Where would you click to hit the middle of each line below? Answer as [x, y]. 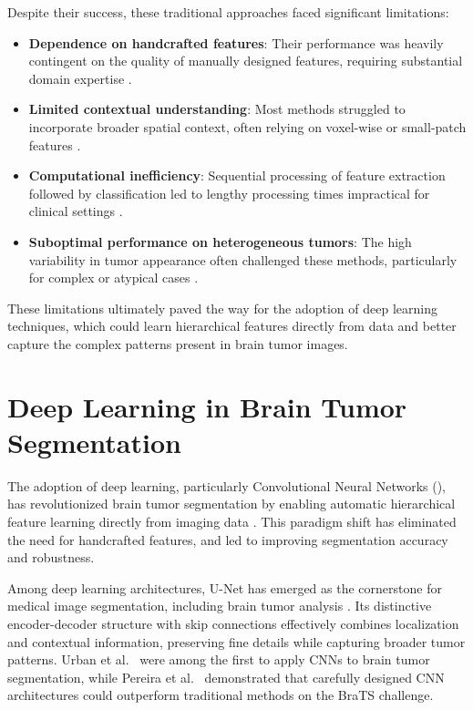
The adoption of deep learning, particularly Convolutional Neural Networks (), [226, 485]
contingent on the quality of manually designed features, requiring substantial [246, 61]
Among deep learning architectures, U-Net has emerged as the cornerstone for [225, 587]
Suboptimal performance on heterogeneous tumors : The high [220, 241]
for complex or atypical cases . [113, 278]
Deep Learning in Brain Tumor [207, 406]
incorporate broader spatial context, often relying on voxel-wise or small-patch [247, 126]
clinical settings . [76, 211]
